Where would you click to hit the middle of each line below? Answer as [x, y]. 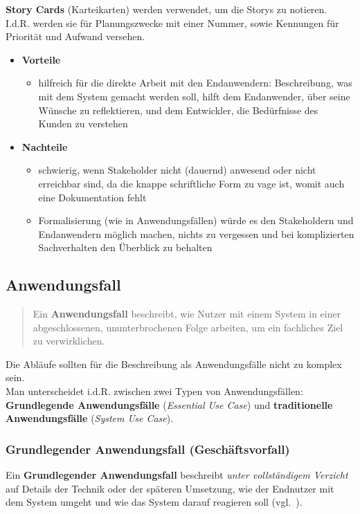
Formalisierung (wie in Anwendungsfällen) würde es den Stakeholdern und [196, 220]
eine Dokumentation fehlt [92, 197]
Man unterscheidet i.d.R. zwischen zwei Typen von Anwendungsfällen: [154, 391]
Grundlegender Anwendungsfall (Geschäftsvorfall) [148, 449]
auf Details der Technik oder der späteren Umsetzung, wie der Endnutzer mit [170, 488]
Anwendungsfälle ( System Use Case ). [90, 418]
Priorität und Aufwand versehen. [75, 36]
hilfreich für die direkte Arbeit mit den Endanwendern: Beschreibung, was [195, 83]
